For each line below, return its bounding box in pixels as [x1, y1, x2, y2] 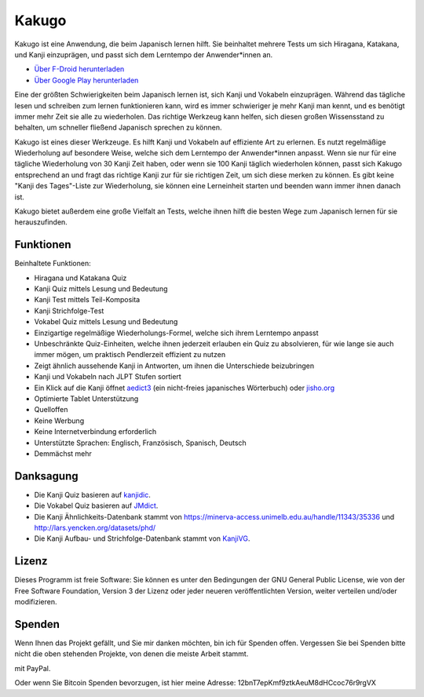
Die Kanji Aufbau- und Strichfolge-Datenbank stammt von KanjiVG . [34, 534, 250, 543]
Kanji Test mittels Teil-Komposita [34, 295, 141, 305]
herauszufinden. [14, 217, 68, 227]
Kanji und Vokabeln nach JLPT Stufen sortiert [34, 372, 182, 381]
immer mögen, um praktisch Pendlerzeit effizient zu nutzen [34, 350, 226, 359]
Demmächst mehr [34, 448, 92, 458]
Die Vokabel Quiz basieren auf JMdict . [34, 501, 159, 510]
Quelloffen [34, 405, 68, 414]
